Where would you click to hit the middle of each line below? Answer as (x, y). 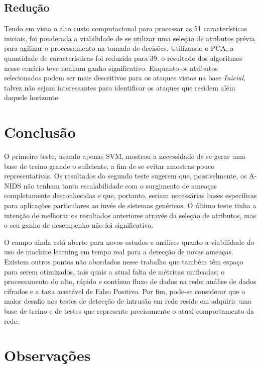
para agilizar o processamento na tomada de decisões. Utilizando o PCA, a (119, 48)
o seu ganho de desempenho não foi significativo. (79, 225)
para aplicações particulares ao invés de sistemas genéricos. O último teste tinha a (130, 205)
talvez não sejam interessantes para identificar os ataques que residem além (120, 87)
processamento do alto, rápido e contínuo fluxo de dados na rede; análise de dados (130, 281)
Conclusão (40, 132)
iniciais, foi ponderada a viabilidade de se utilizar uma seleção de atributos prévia (129, 38)
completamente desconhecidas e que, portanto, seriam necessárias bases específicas (130, 195)
